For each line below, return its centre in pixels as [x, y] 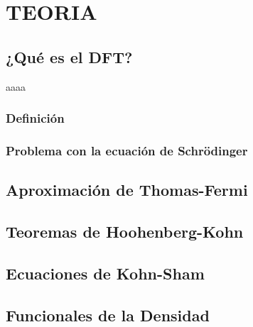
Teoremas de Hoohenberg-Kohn [125, 232]
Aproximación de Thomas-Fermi [127, 190]
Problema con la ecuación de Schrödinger [127, 150]
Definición [35, 118]
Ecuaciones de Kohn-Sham [105, 273]
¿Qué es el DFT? [69, 56]
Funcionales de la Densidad [108, 315]
